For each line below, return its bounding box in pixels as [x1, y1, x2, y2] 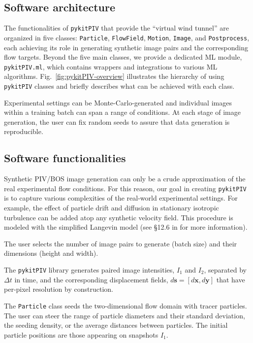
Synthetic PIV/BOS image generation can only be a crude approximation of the [4, 173, 246, 184]
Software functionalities [4, 150, 126, 166]
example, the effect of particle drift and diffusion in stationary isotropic [4, 203, 219, 213]
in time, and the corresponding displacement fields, [14, 274, 168, 284]
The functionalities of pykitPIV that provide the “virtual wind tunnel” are [4, 23, 229, 33]
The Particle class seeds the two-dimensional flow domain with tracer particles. [4, 300, 247, 310]
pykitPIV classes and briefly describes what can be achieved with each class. [4, 80, 235, 91]
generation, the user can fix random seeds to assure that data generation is [4, 116, 230, 127]
